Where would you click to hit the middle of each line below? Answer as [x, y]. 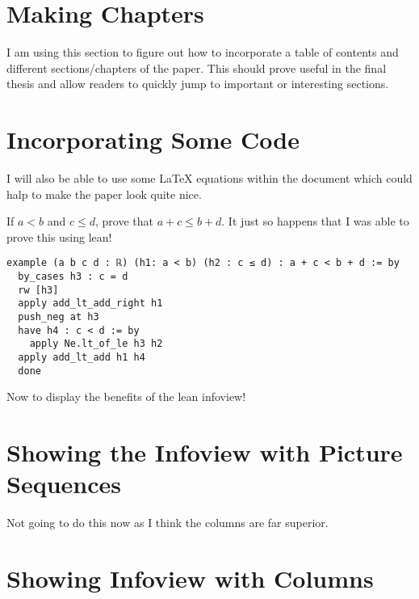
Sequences [64, 484]
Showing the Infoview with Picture [205, 452]
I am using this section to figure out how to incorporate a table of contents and [203, 52]
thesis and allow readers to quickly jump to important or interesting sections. [198, 84]
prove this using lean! [59, 236]
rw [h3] [38, 290]
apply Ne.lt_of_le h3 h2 [96, 344]
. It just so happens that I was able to [315, 221]
